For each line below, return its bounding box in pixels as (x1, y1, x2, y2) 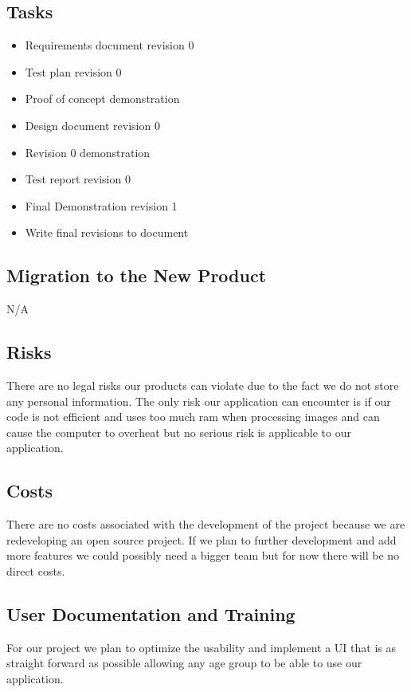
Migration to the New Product (6, 263, 267, 288)
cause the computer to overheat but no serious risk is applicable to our (6, 423, 352, 440)
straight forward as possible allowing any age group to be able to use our (6, 655, 362, 671)
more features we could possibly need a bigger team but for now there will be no (6, 547, 400, 564)
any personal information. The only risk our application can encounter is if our (6, 392, 391, 409)
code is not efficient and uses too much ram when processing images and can (6, 408, 380, 425)
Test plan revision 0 (25, 63, 122, 80)
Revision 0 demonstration (25, 144, 151, 160)
